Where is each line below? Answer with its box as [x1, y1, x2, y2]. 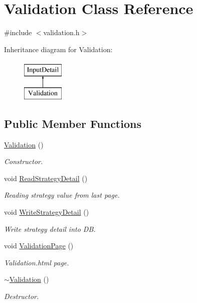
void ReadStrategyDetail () [4, 173, 88, 183]
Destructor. [4, 291, 39, 301]
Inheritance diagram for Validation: [4, 44, 113, 54]
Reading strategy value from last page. [4, 190, 120, 200]
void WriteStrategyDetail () [4, 207, 89, 217]
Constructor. [4, 156, 43, 167]
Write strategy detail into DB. [4, 223, 96, 234]
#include [4, 27, 32, 38]
